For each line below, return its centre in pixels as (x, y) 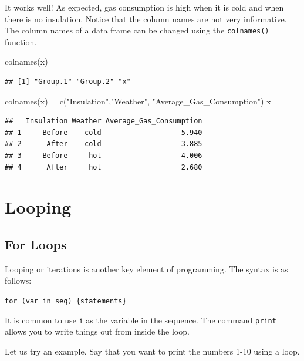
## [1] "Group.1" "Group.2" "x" (68, 82)
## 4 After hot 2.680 (104, 167)
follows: (18, 280)
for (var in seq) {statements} (66, 301)
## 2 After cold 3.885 (104, 144)
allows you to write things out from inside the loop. (97, 331)
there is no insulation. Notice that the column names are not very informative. (146, 18)
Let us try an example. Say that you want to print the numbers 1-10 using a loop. (152, 351)
